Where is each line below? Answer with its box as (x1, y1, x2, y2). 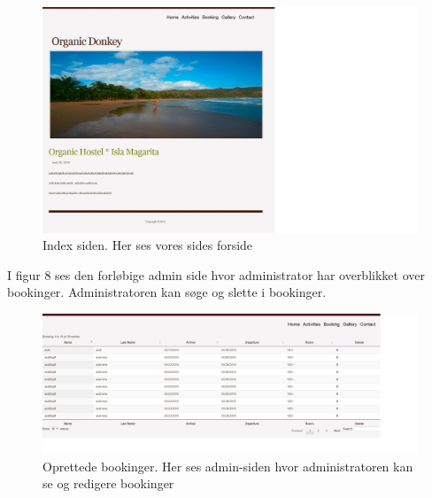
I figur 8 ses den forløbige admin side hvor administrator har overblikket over (7, 265, 425, 284)
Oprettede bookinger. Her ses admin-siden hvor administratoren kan (42, 456, 413, 475)
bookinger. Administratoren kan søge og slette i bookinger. (7, 283, 327, 301)
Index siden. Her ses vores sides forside (42, 236, 253, 254)
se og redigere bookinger (42, 474, 174, 493)
